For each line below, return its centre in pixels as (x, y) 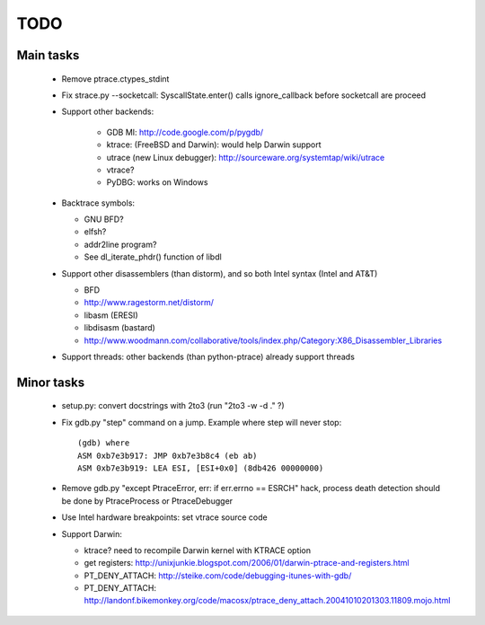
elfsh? (95, 232)
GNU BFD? (104, 219)
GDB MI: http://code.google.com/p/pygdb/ (185, 132)
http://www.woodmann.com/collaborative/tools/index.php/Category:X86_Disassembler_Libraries (263, 340)
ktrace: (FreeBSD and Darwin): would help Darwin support (214, 145)
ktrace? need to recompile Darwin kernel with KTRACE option (198, 550)
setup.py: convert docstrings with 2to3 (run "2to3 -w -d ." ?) (173, 406)
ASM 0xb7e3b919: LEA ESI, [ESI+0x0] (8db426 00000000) (201, 468)
